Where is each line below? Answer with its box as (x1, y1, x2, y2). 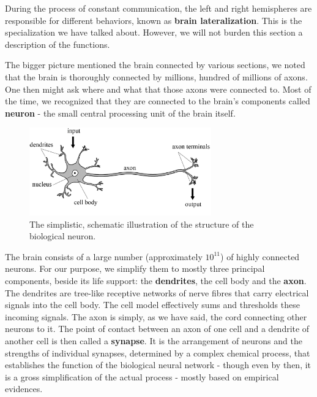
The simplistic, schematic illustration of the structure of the (29, 217, 254, 230)
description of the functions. (5, 37, 110, 50)
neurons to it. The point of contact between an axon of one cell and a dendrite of (5, 322, 310, 335)
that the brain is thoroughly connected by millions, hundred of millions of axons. (5, 70, 308, 83)
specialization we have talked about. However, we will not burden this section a (5, 26, 303, 39)
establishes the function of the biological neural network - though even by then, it (5, 358, 311, 371)
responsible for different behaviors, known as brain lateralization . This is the (5, 13, 302, 26)
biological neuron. (29, 229, 96, 242)
